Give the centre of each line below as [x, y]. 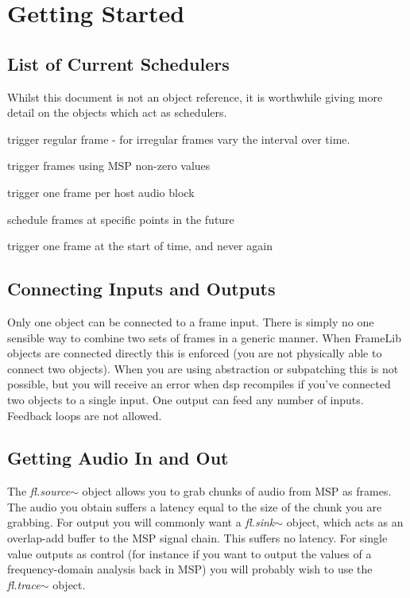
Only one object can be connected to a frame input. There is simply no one [191, 321]
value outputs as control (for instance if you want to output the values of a [190, 553]
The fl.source [39, 491]
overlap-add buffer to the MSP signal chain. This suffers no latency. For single [197, 538]
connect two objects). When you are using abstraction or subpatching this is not [203, 368]
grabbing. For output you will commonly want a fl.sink [141, 522]
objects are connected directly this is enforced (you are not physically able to [195, 353]
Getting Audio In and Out [118, 458]
